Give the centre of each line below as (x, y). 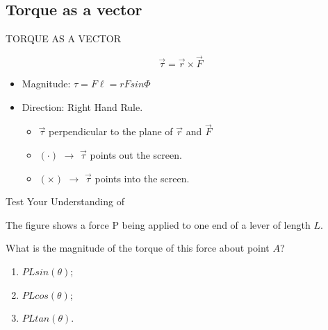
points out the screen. (136, 155)
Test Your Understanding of (65, 201)
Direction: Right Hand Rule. (82, 106)
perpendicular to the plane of (111, 131)
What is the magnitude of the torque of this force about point (138, 248)
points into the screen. (142, 178)
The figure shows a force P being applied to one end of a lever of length (158, 224)
